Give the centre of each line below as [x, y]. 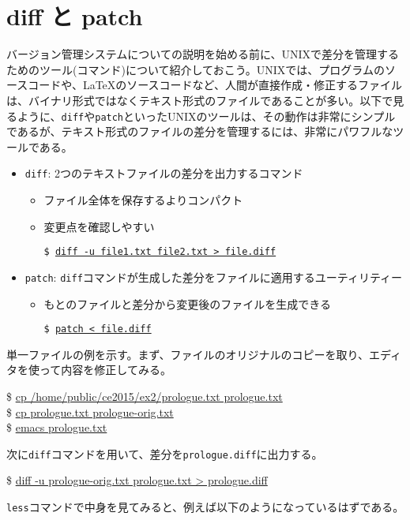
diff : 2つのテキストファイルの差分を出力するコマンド [164, 173]
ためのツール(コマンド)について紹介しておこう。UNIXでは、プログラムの [196, 69]
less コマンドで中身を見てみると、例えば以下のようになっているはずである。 [205, 506]
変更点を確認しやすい [99, 226]
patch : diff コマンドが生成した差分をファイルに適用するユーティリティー [214, 277]
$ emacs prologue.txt [57, 427]
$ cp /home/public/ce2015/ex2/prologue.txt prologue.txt [145, 396]
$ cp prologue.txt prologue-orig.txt [90, 412]
